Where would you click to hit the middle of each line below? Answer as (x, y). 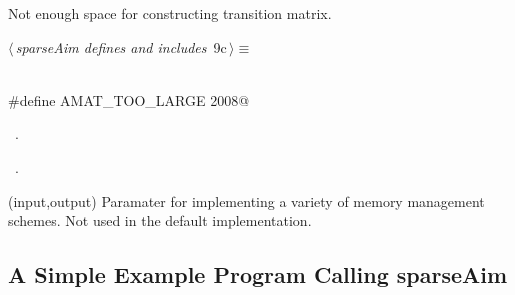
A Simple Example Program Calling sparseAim (258, 274)
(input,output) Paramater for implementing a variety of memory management (246, 200)
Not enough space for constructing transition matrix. (170, 13)
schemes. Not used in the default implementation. (160, 220)
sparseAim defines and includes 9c (121, 46)
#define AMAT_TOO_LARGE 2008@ (129, 99)
